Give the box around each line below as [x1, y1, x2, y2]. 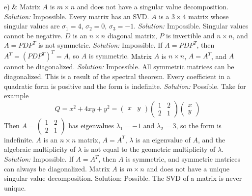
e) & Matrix [4, 1, 40, 11]
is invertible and [166, 30, 215, 40]
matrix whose [188, 11, 229, 21]
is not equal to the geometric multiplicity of [84, 144, 216, 154]
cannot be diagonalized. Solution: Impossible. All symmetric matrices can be [4, 61, 234, 72]
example [4, 90, 29, 101]
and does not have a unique [146, 163, 229, 173]
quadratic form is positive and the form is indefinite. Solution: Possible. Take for [4, 81, 246, 91]
